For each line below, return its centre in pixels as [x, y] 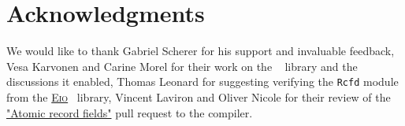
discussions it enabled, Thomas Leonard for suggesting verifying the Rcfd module [202, 82]
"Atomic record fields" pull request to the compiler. [130, 112]
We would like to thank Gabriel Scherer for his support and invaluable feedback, [201, 51]
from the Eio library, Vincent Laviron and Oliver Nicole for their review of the [199, 96]
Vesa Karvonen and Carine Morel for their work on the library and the [182, 66]
